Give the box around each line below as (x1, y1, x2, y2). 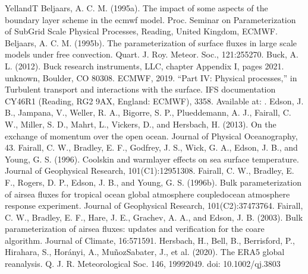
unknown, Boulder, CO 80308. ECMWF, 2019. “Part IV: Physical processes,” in (5, 71, 297, 84)
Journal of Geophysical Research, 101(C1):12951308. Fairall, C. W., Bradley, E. (5, 164, 294, 177)
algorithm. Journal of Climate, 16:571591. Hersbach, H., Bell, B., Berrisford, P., (5, 234, 295, 246)
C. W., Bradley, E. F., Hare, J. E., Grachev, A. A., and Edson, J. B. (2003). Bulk (5, 211, 303, 223)
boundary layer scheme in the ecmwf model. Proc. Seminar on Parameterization (5, 13, 296, 26)
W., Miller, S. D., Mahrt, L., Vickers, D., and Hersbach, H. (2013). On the (5, 117, 276, 130)
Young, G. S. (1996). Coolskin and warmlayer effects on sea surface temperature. (5, 152, 299, 165)
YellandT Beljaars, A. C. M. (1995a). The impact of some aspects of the (5, 2, 268, 14)
